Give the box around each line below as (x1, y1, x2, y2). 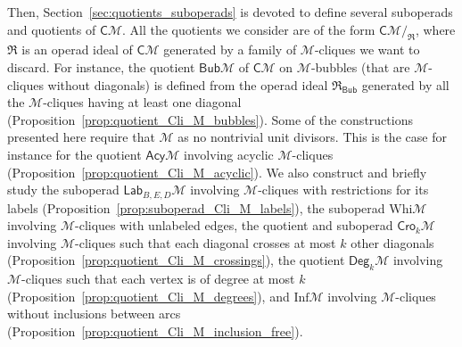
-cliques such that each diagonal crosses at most (75, 233, 336, 252)
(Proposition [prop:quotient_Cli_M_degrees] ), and (7, 286, 290, 305)
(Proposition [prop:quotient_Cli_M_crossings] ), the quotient (7, 251, 345, 269)
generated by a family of (163, 40, 297, 59)
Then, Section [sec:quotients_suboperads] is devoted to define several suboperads (7, 3, 453, 21)
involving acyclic (184, 145, 274, 163)
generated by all (361, 75, 450, 94)
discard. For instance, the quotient (7, 57, 195, 76)
